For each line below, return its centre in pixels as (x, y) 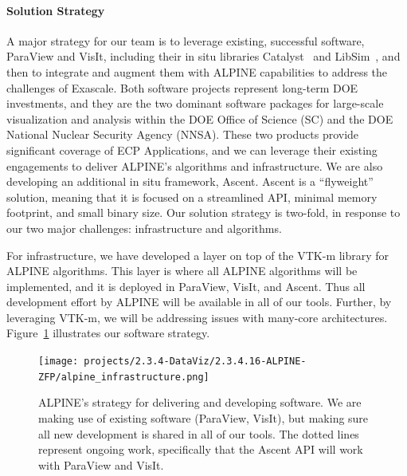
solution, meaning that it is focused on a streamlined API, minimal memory (192, 197)
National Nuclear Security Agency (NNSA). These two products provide (183, 134)
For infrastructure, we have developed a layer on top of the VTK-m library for (198, 255)
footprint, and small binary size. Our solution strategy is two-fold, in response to (203, 212)
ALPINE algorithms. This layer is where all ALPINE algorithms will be (182, 271)
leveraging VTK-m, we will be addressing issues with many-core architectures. (197, 317)
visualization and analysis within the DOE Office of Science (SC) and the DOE (200, 118)
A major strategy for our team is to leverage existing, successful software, (186, 40)
